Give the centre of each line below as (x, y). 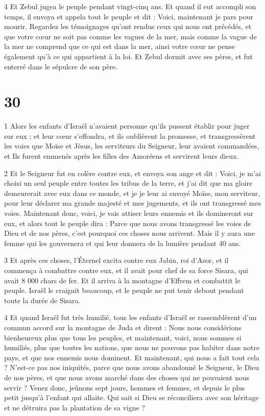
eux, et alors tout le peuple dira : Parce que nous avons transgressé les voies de (128, 223)
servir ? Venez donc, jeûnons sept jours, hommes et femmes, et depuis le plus (125, 387)
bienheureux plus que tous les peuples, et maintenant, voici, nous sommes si (123, 337)
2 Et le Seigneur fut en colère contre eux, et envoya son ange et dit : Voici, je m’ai (132, 173)
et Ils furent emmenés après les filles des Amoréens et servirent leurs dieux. (122, 156)
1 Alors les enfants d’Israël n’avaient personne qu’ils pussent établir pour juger (127, 126)
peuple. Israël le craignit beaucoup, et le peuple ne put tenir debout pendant (124, 290)
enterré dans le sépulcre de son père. (61, 66)
